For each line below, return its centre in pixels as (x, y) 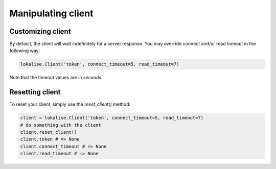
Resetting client (35, 92)
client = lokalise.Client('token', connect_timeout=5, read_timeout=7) (112, 118)
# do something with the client (61, 125)
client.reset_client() (49, 132)
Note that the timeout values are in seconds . (56, 78)
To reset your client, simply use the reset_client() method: (70, 104)
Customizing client (40, 31)
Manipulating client (51, 13)
